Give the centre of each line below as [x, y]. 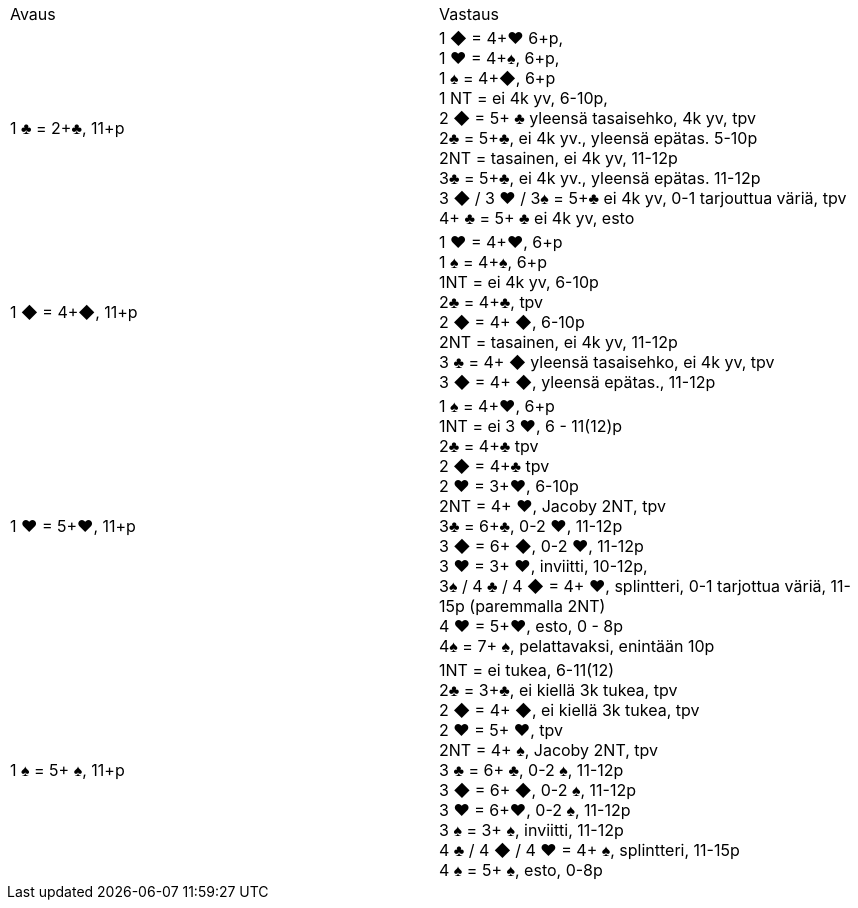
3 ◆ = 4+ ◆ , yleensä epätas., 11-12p [577, 382]
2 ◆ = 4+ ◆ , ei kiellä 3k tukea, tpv [569, 710]
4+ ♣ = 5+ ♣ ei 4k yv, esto [537, 218]
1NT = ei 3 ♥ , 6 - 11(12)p [531, 426]
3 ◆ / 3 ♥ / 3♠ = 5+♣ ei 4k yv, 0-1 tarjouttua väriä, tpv [643, 198]
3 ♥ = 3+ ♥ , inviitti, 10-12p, [543, 566]
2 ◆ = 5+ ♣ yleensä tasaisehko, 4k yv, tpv [597, 118]
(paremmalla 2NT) [537, 606]
